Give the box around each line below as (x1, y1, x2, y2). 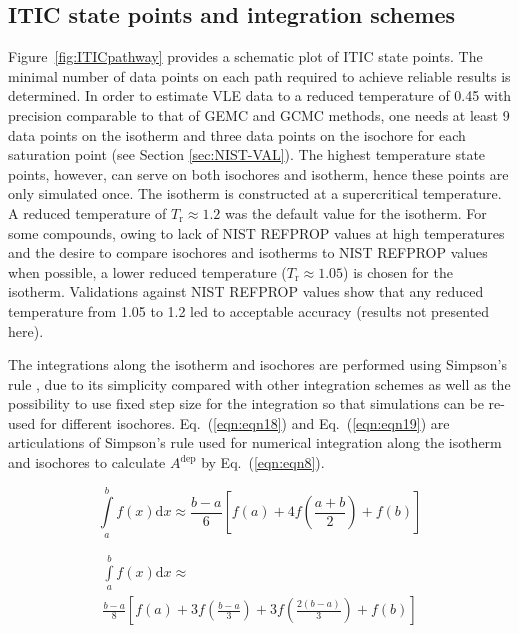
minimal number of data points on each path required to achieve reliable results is (8, 65, 511, 86)
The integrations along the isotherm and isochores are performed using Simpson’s (8, 354, 507, 375)
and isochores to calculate (8, 452, 166, 473)
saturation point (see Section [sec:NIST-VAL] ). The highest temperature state (8, 144, 486, 165)
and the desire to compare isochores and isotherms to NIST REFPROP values (8, 242, 488, 263)
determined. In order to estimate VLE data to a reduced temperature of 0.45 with (8, 85, 512, 106)
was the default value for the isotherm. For (225, 202, 487, 223)
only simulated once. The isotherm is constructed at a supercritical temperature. (8, 183, 502, 204)
